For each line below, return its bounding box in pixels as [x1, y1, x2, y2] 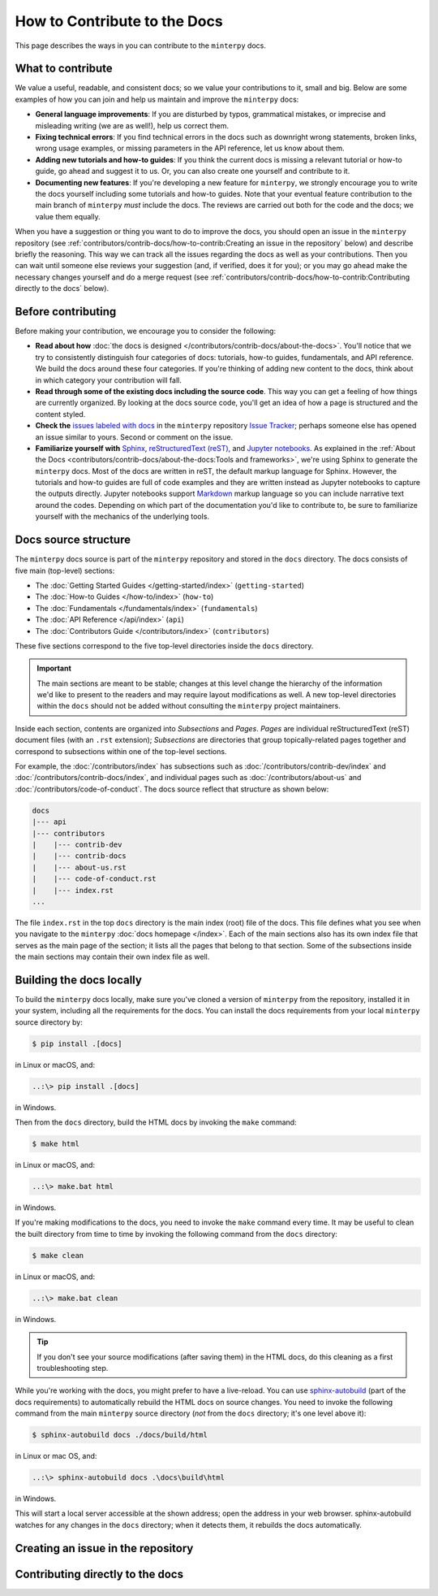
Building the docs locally [15, 973, 142, 987]
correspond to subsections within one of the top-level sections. [15, 746, 227, 756]
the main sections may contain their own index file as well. [15, 952, 210, 962]
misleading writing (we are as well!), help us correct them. [35, 120, 230, 130]
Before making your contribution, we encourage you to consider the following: [15, 326, 276, 336]
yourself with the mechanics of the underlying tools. [35, 512, 210, 522]
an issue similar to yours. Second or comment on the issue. [35, 432, 234, 442]
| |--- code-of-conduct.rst [32, 874, 157, 883]
